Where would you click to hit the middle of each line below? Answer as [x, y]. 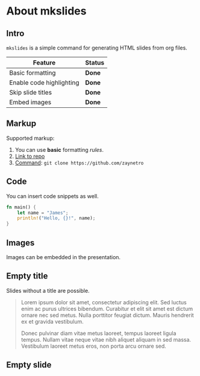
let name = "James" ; [43, 213]
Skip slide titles [31, 92]
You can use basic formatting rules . [59, 149]
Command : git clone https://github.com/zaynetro [79, 162]
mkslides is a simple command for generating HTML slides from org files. [97, 48]
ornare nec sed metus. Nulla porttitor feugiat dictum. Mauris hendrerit [107, 315]
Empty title [27, 276]
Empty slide [29, 365]
